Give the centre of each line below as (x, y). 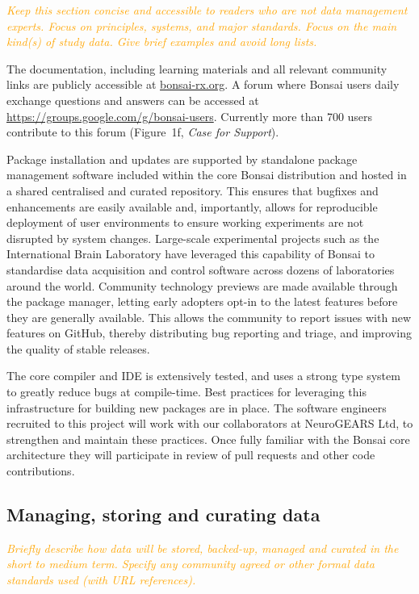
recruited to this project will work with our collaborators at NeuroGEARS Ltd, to (210, 423)
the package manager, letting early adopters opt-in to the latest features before (202, 301)
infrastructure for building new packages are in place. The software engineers (197, 407)
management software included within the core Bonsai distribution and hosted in (207, 175)
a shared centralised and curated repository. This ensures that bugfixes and (193, 190)
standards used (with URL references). (101, 580)
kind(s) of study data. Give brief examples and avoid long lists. (162, 42)
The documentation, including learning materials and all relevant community (197, 68)
